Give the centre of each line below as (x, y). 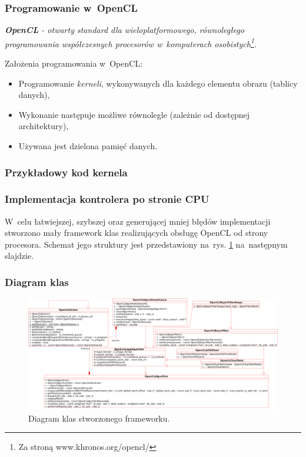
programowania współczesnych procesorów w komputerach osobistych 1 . (131, 42)
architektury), (44, 126)
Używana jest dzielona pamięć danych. (88, 146)
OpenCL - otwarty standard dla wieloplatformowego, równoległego (125, 30)
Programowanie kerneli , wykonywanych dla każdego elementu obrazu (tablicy (158, 83)
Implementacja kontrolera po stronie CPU (107, 199)
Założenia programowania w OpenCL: (74, 63)
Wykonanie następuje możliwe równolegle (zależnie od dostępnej (134, 114)
